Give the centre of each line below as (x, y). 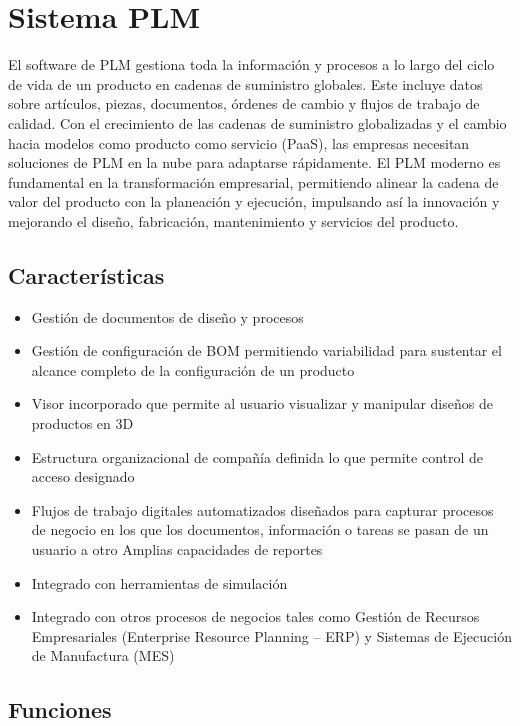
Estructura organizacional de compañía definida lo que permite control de (257, 456)
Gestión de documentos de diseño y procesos (167, 316)
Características (86, 274)
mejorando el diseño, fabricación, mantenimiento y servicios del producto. (233, 220)
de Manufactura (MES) (103, 655)
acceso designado (83, 476)
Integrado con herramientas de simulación (159, 582)
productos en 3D (82, 423)
